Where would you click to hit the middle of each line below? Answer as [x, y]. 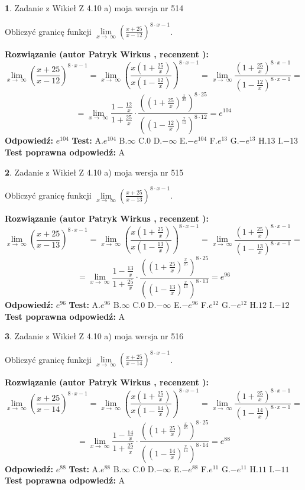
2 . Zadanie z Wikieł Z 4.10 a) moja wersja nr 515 [94, 172]
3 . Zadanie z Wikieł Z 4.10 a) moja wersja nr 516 [94, 336]
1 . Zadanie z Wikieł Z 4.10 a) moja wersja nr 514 [94, 8]
